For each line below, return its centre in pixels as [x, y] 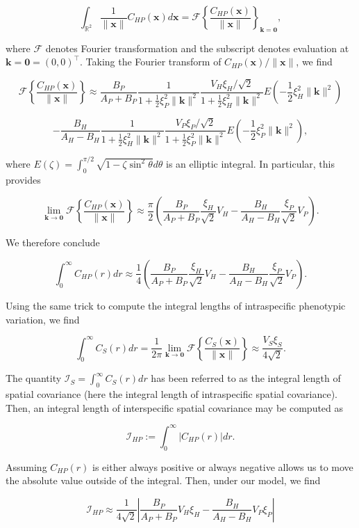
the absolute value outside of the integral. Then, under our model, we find [163, 480]
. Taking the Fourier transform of [150, 62]
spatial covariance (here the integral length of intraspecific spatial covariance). [172, 394]
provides [23, 179]
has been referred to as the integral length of [246, 378]
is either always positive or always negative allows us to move [223, 466]
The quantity [34, 378]
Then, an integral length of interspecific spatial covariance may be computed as [175, 407]
